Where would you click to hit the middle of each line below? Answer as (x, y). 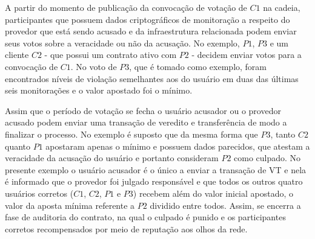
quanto (18, 146)
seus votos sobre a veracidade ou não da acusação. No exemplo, (122, 43)
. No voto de (94, 66)
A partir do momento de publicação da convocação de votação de (126, 7)
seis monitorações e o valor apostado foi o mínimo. (99, 90)
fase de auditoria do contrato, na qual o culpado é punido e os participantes (145, 217)
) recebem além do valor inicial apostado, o (213, 193)
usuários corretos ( (39, 193)
